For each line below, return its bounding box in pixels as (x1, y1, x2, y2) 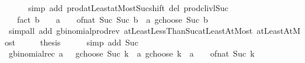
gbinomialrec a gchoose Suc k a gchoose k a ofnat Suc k (8, 47, 255, 60)
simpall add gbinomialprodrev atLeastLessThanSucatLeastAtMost (8, 24, 253, 37)
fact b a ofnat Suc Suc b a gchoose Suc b (17, 13, 208, 25)
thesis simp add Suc (40, 36, 138, 48)
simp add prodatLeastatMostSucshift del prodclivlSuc (28, 2, 229, 13)
